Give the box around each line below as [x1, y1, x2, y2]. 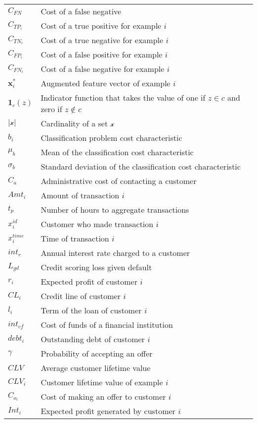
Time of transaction [41, 233, 109, 244]
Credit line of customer [41, 290, 121, 302]
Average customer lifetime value [41, 362, 151, 373]
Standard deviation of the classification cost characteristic [41, 161, 241, 172]
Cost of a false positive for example [41, 49, 163, 60]
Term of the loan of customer [41, 304, 142, 316]
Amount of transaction [41, 189, 120, 201]
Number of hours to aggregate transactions [41, 204, 189, 215]
